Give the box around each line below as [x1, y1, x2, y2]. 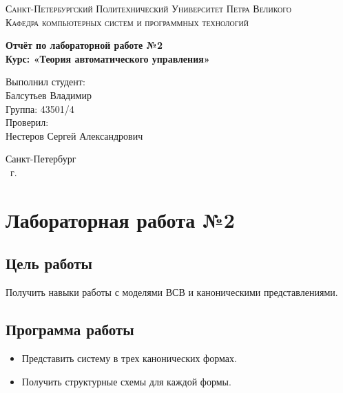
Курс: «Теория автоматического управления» [6, 51, 210, 65]
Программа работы [6, 319, 134, 340]
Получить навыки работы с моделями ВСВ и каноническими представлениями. [6, 285, 338, 299]
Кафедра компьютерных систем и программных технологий [6, 14, 249, 29]
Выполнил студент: [6, 74, 85, 89]
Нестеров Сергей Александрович [6, 128, 143, 142]
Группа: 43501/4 [6, 101, 74, 116]
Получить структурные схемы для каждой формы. [21, 374, 231, 388]
